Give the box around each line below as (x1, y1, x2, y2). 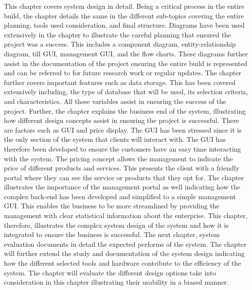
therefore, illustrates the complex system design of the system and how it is (4, 220, 229, 230)
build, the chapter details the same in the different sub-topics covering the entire (4, 10, 244, 20)
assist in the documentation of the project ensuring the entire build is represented (4, 58, 248, 68)
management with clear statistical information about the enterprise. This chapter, (4, 210, 248, 221)
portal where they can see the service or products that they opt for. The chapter (4, 172, 244, 182)
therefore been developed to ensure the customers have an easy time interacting (4, 143, 241, 154)
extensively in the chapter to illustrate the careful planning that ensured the (4, 29, 232, 39)
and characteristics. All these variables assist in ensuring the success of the (4, 96, 226, 106)
